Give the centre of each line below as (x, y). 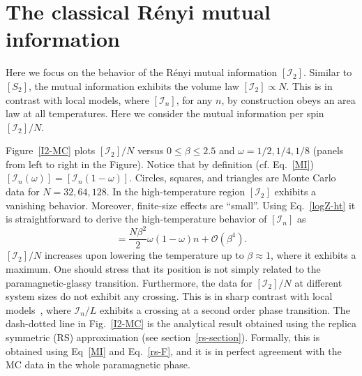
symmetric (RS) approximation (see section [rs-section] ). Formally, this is (163, 337)
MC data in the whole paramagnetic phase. (98, 364)
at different (318, 282)
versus (150, 150)
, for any (194, 99)
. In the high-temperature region (176, 191)
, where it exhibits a (313, 255)
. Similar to (327, 72)
